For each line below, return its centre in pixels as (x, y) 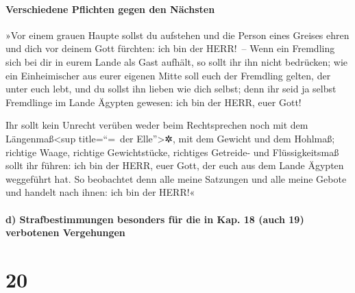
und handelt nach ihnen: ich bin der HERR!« (100, 192)
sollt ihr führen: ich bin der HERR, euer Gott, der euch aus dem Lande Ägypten (175, 165)
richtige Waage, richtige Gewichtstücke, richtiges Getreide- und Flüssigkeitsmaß (172, 152)
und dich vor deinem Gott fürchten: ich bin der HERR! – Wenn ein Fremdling (170, 48)
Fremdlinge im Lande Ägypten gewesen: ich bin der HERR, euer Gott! (154, 102)
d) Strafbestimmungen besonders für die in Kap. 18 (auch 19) (155, 219)
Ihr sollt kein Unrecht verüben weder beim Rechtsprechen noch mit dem (157, 125)
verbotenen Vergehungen (65, 232)
